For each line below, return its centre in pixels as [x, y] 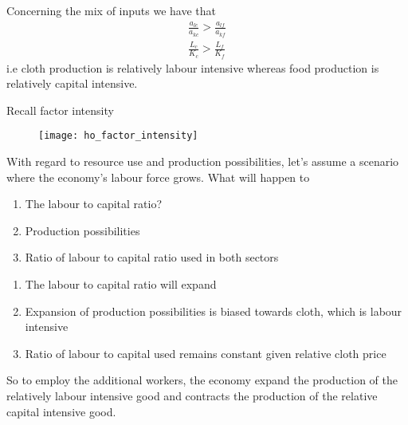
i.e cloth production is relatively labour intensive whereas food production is [193, 67]
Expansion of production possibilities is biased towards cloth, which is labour [214, 311]
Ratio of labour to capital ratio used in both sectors [152, 257]
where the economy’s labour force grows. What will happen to [158, 177]
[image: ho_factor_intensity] [118, 136]
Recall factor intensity [60, 110]
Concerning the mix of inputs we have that [112, 10]
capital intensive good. [61, 411]
